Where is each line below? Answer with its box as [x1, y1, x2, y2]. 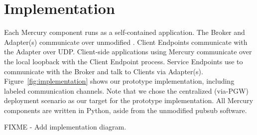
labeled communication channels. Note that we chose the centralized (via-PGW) [4, 85, 249, 96]
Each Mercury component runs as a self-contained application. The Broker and [4, 27, 245, 37]
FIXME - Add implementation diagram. [4, 122, 127, 132]
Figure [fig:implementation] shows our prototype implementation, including [4, 76, 235, 86]
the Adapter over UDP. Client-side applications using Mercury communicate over [4, 46, 252, 57]
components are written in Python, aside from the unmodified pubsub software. [4, 105, 247, 115]
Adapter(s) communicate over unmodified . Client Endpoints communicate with [4, 36, 248, 47]
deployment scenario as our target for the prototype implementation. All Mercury [4, 95, 254, 106]
